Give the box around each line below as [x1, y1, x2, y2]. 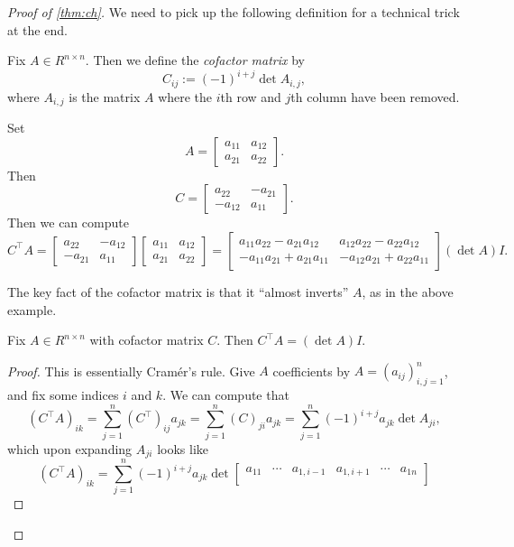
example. [7, 300, 57, 319]
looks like [157, 439, 209, 458]
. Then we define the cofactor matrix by [85, 51, 305, 70]
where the [158, 87, 213, 106]
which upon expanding [7, 439, 133, 458]
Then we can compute [7, 213, 129, 232]
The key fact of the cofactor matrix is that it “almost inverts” [7, 282, 349, 301]
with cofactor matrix [89, 330, 204, 349]
